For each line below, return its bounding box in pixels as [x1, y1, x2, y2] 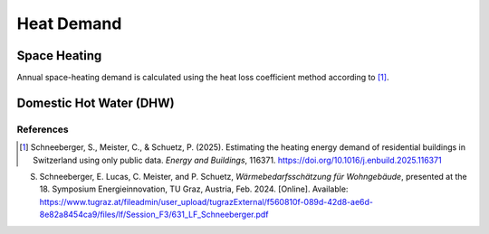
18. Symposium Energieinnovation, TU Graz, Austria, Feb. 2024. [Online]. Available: [39, 183, 349, 194]
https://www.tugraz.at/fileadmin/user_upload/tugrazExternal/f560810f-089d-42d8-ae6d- [39, 196, 373, 207]
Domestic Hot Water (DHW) [16, 95, 176, 110]
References [16, 123, 69, 136]
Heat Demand [16, 14, 122, 33]
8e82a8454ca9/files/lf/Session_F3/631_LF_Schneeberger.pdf [39, 209, 269, 220]
